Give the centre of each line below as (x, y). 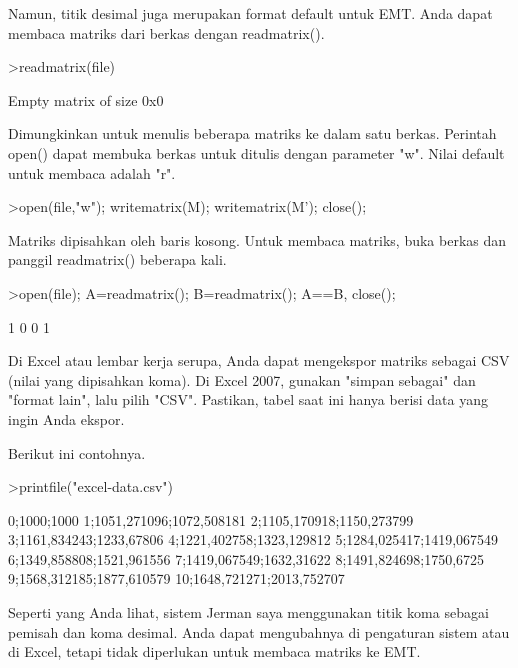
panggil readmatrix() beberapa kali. (117, 259)
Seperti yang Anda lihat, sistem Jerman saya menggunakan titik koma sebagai (248, 612)
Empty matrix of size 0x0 (86, 99)
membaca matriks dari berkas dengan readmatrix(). (166, 32)
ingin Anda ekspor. (66, 418)
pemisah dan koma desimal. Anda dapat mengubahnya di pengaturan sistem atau (259, 631)
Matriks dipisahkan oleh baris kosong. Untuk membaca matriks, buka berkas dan (257, 239)
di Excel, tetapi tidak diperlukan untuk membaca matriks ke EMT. (214, 651)
